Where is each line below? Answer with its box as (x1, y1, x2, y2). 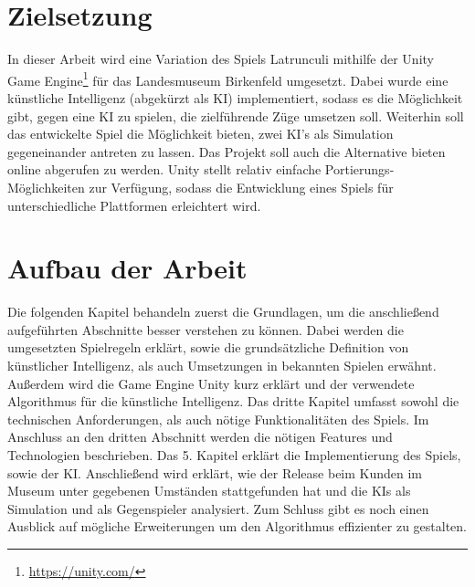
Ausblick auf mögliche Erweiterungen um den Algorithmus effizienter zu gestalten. (7, 517, 468, 536)
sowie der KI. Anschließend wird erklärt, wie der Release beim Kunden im (7, 463, 423, 482)
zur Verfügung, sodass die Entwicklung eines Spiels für (89, 177, 394, 196)
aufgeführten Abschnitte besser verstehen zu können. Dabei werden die (7, 320, 404, 339)
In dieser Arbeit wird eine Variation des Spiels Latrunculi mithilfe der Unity (7, 49, 434, 68)
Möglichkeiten (7, 177, 85, 196)
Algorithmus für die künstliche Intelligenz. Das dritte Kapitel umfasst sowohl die (7, 392, 459, 411)
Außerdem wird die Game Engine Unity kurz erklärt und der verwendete (7, 373, 415, 393)
